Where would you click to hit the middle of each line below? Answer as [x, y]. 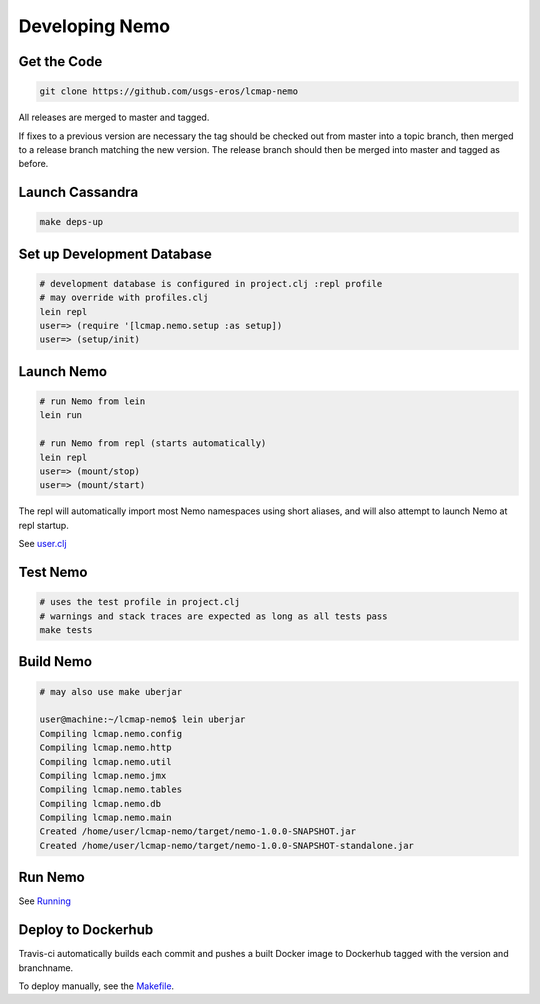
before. [33, 164]
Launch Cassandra [78, 192]
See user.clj [42, 544]
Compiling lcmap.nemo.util [105, 761]
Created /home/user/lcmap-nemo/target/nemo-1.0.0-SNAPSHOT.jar [198, 831]
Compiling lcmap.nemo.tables [111, 789]
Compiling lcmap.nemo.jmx [103, 775]
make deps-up [71, 222]
